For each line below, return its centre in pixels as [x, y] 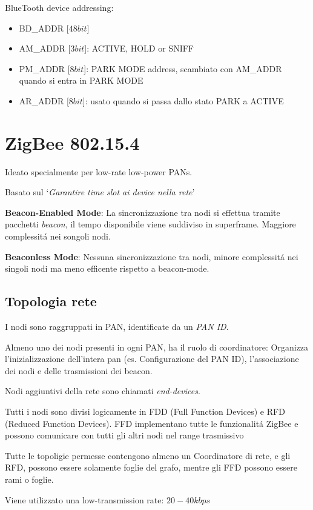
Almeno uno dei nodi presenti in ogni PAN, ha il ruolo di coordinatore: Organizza [157, 347]
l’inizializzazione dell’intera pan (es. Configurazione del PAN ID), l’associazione [152, 359]
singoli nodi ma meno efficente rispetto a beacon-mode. [107, 268]
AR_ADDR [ [44, 100]
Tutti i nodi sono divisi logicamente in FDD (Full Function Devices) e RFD [145, 411]
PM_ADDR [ [44, 68]
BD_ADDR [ [44, 28]
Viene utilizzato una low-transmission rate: [84, 499]
